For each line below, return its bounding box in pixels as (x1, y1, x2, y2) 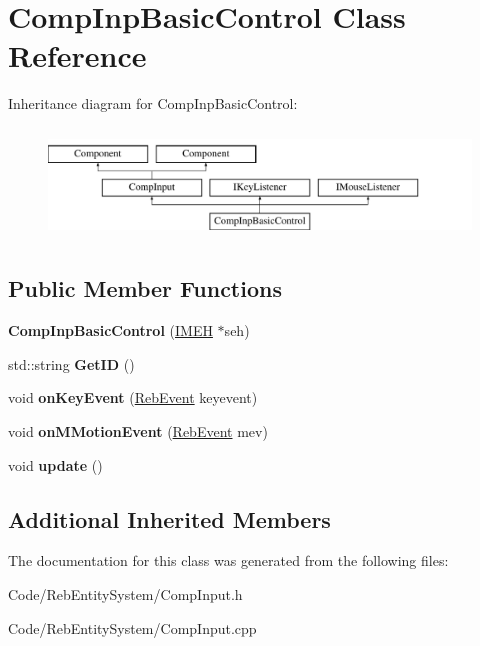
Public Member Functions (8, 273, 282, 304)
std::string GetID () (8, 353, 135, 374)
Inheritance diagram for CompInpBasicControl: (8, 93, 298, 114)
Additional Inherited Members (8, 503, 331, 534)
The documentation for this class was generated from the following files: (8, 550, 449, 571)
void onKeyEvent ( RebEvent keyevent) (8, 387, 258, 408)
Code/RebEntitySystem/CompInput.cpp (8, 617, 257, 638)
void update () (8, 454, 103, 475)
